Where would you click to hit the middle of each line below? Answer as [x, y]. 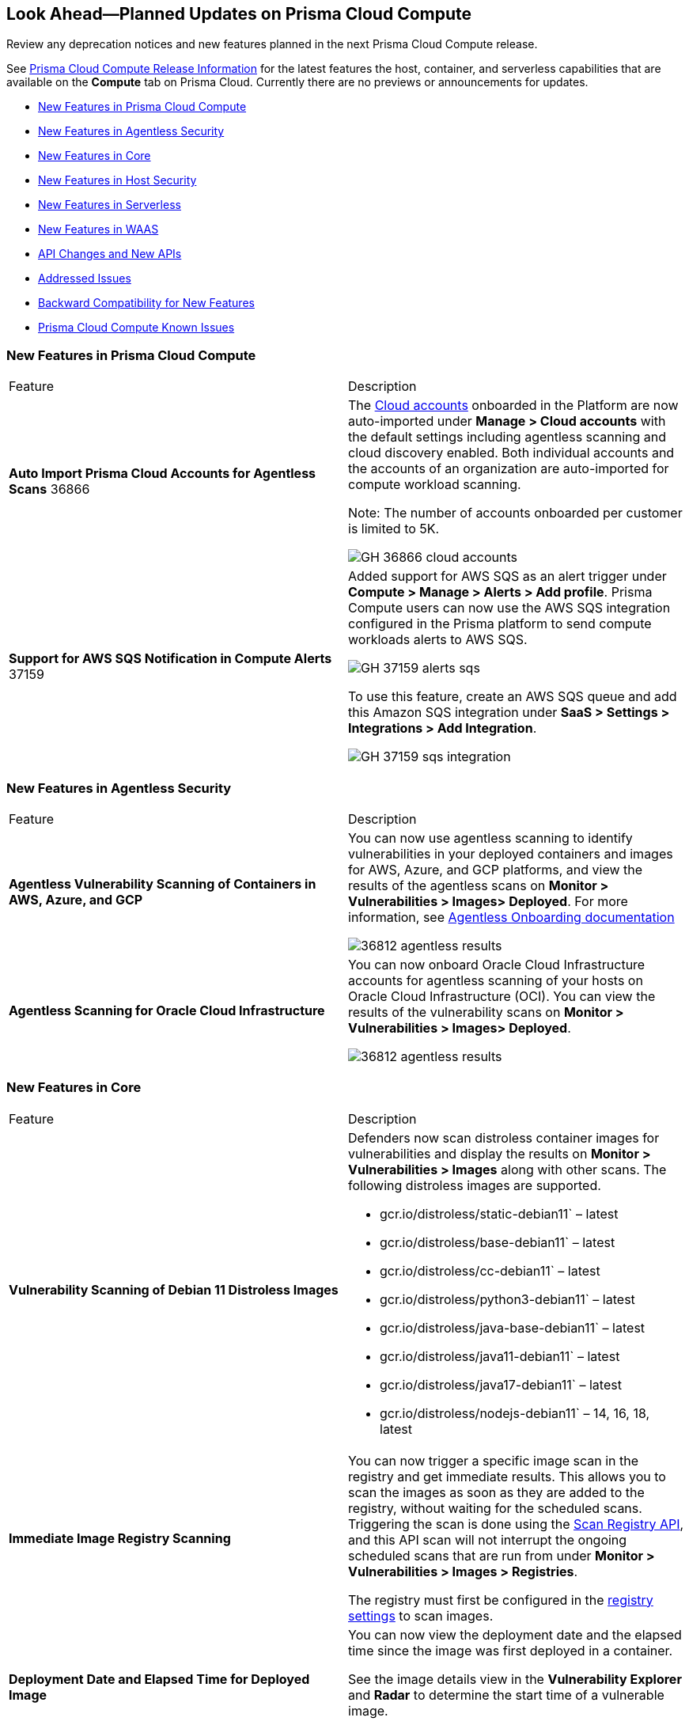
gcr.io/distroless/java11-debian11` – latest [500, 1356]
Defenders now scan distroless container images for [504, 1137]
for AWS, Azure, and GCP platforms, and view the [496, 869]
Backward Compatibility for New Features [146, 303]
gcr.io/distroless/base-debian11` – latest [498, 1242]
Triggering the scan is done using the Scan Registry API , [516, 1524]
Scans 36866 [49, 489]
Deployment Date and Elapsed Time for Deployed [159, 1679]
